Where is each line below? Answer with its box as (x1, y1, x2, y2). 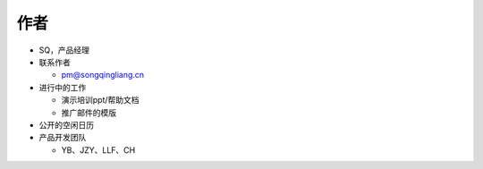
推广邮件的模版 (61, 107, 116, 118)
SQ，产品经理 (38, 45, 89, 55)
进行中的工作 (38, 81, 87, 93)
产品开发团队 (38, 132, 87, 143)
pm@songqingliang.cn (61, 70, 145, 80)
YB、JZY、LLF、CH (61, 144, 136, 156)
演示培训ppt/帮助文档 (61, 95, 140, 106)
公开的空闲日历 (38, 119, 94, 130)
